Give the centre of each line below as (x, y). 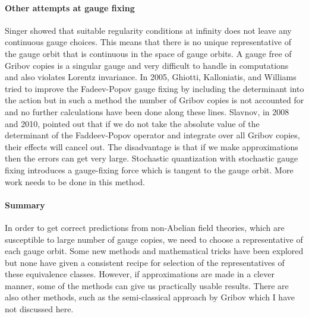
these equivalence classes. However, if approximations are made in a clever (140, 274)
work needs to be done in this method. (75, 181)
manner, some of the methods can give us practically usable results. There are (147, 285)
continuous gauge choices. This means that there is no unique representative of (148, 42)
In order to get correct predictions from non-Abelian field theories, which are (145, 227)
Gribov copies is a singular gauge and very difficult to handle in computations (147, 65)
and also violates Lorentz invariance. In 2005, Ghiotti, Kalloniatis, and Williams (151, 77)
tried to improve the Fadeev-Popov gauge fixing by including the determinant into (154, 88)
